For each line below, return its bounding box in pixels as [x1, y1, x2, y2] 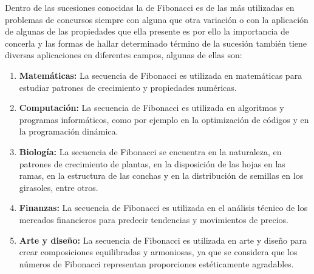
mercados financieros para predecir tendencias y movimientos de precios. [19, 213, 288, 226]
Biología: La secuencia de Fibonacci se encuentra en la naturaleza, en [19, 145, 282, 158]
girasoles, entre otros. [19, 181, 98, 193]
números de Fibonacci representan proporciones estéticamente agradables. [19, 257, 294, 270]
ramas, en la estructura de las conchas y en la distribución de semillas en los [19, 169, 304, 182]
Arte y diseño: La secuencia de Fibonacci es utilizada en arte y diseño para [19, 233, 307, 246]
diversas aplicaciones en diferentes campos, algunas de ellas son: [5, 48, 242, 61]
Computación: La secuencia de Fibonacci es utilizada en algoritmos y [19, 101, 284, 114]
